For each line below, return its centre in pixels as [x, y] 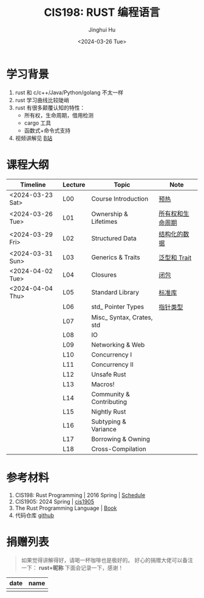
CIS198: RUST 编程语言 [102, 12]
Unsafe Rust [108, 374]
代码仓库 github [35, 515]
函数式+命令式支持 [47, 130]
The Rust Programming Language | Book [66, 508]
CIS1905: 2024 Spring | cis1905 [54, 501]
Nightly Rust [108, 411]
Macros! [103, 384]
